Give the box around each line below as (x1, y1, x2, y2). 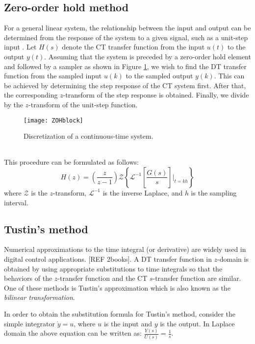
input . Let (4, 42, 37, 52)
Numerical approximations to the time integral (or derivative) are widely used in (4, 244, 246, 254)
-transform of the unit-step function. (28, 99, 138, 109)
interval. (4, 197, 28, 207)
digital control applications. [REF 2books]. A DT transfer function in (4, 253, 212, 264)
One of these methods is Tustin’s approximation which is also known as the (4, 282, 230, 293)
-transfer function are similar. (153, 273, 241, 283)
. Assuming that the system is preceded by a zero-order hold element (44, 51, 251, 61)
